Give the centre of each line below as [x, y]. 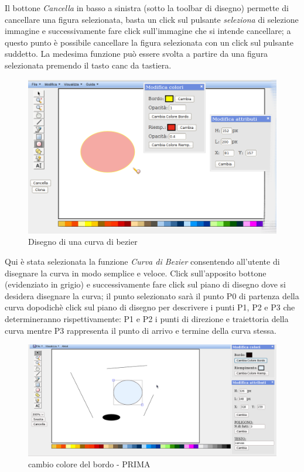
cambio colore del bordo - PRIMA [89, 464]
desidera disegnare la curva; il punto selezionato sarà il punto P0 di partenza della [152, 295]
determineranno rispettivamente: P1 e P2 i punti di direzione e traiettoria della [147, 318]
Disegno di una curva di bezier [83, 242]
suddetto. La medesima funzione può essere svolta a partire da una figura [136, 54]
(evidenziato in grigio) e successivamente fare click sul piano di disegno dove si [145, 284]
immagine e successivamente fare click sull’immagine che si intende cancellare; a [148, 31]
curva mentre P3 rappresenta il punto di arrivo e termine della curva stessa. [141, 330]
